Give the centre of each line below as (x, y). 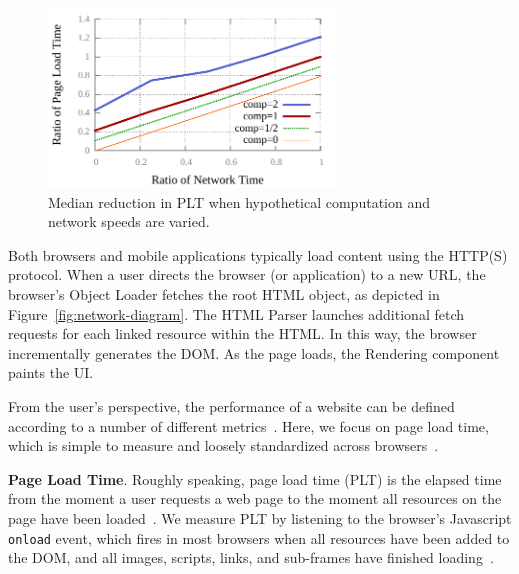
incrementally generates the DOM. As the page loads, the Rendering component (254, 352)
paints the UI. (51, 372)
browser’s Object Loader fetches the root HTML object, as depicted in (224, 293)
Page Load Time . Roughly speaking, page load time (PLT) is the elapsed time (255, 478)
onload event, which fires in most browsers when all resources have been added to (259, 537)
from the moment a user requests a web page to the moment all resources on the (255, 498)
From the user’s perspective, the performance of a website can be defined (231, 405)
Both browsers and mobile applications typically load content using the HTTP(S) (258, 254)
